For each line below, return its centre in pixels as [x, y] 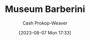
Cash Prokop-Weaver [45, 23]
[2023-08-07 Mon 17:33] [45, 32]
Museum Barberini [45, 9]
